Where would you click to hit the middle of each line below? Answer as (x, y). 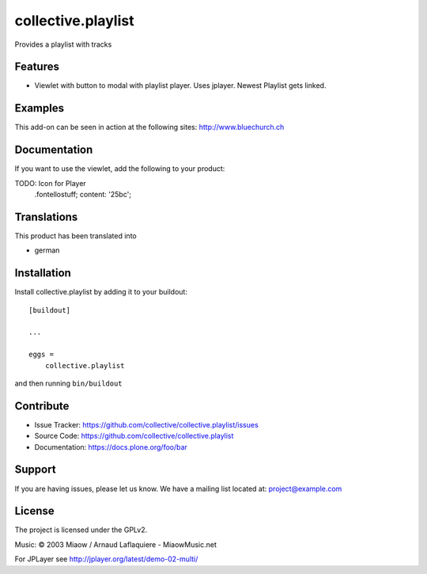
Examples (40, 108)
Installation (43, 273)
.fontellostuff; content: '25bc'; (83, 195)
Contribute (42, 406)
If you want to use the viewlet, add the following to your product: (120, 169)
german (47, 250)
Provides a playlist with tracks (63, 44)
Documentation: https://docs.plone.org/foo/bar (111, 447)
